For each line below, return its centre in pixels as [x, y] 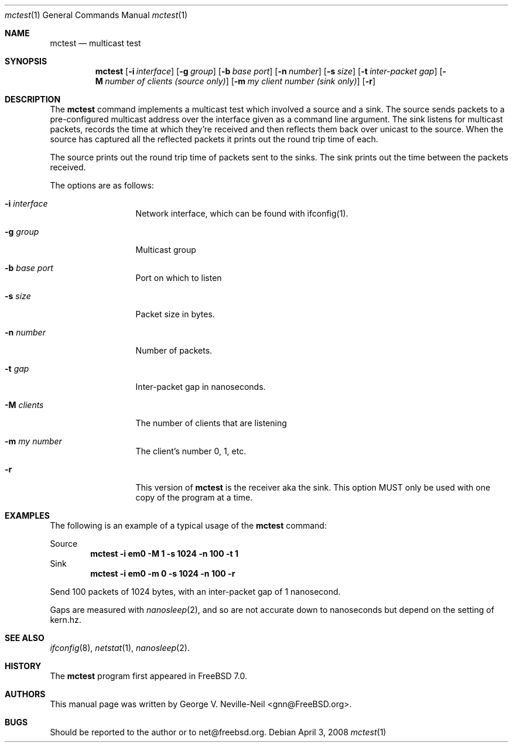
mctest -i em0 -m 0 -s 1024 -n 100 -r [163, 573]
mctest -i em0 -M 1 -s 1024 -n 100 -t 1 [165, 554]
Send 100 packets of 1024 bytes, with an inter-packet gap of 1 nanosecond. [195, 592]
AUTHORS [25, 694]
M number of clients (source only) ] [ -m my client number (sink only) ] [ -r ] [235, 81]
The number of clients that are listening [211, 423]
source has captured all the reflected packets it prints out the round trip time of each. [214, 139]
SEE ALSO [25, 638]
